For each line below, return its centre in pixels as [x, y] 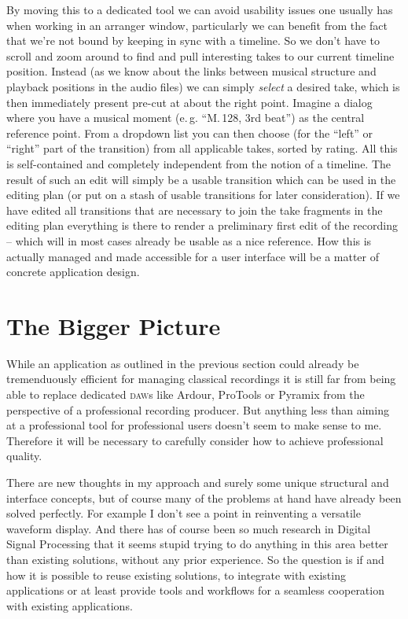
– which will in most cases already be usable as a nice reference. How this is [189, 240]
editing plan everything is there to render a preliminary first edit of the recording [202, 225]
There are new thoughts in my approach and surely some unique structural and [198, 482]
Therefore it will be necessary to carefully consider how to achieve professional [195, 440]
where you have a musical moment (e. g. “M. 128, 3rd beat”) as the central [186, 118]
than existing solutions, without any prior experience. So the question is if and [195, 559]
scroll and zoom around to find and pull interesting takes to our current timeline [200, 55]
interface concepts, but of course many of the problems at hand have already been [204, 497]
